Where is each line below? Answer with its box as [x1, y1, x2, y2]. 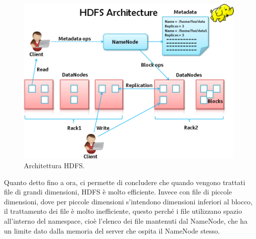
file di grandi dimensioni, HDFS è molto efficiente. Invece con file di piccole [4, 187, 232, 197]
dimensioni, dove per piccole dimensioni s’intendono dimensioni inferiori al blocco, [4, 196, 253, 206]
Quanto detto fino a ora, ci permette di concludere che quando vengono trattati [4, 177, 246, 187]
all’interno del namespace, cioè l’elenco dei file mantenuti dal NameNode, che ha [4, 215, 248, 226]
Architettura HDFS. [24, 160, 85, 170]
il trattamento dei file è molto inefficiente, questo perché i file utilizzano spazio [4, 206, 242, 216]
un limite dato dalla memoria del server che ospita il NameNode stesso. [4, 225, 220, 236]
